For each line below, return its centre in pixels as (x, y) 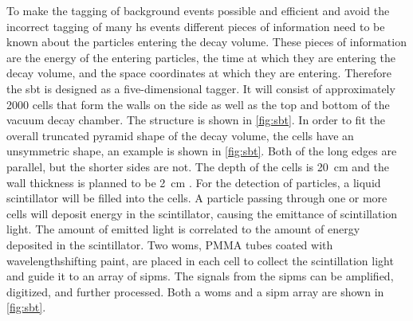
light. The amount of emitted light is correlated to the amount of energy (183, 229)
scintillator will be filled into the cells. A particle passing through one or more (197, 198)
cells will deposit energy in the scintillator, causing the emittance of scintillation (202, 213)
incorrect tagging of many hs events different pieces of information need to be (196, 26)
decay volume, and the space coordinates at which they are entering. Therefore (199, 73)
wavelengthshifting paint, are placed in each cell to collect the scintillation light (200, 260)
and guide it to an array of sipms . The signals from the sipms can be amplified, (200, 276)
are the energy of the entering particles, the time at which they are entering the (201, 57)
